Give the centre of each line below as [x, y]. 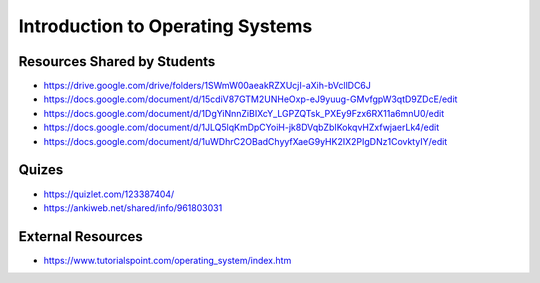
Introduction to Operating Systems [165, 26]
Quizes [41, 170]
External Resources [81, 236]
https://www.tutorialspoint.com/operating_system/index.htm [167, 260]
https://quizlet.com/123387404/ [109, 194]
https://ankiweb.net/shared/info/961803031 [133, 207]
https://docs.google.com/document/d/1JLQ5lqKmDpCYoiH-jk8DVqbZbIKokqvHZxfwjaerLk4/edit [241, 127]
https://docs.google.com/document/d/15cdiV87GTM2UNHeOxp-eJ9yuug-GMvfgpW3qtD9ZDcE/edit [250, 99]
